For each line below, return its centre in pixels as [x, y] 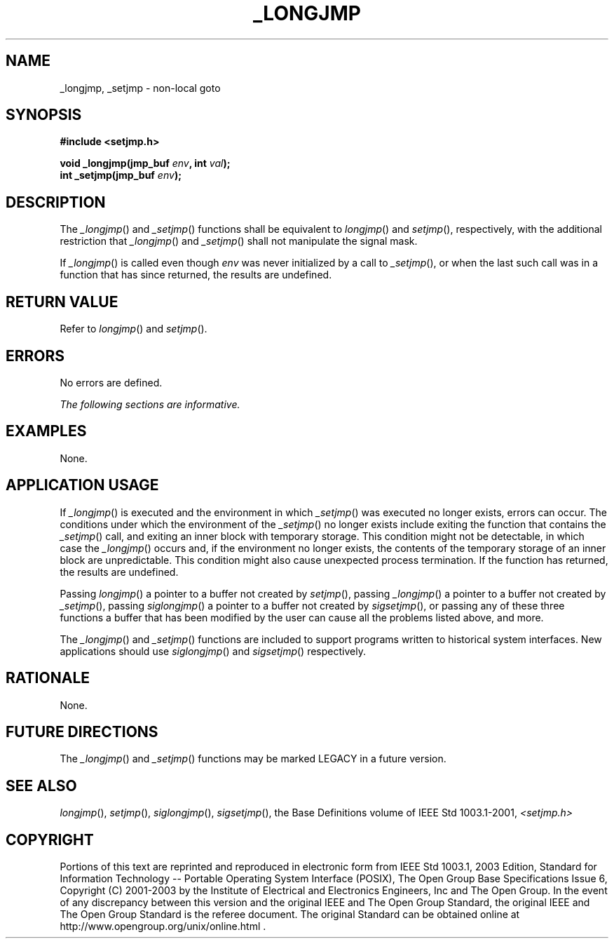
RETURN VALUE [62, 302]
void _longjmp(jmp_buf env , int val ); [145, 163]
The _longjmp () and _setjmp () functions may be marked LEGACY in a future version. [253, 759]
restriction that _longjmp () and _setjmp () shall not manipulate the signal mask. [239, 241]
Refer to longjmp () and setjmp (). [134, 329]
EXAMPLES [46, 431]
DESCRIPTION [56, 202]
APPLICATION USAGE [82, 485]
